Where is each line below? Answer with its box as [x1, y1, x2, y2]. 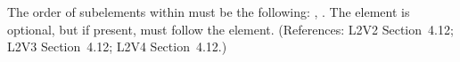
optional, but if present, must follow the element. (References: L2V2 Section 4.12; [7, 19, 454, 38]
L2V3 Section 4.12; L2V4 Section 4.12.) [7, 37, 227, 56]
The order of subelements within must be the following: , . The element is [7, 3, 410, 20]
